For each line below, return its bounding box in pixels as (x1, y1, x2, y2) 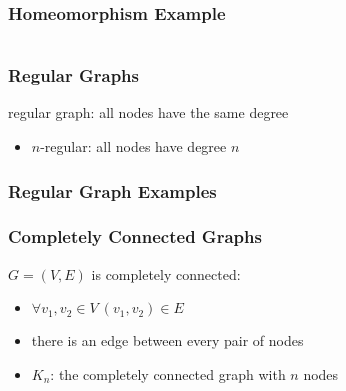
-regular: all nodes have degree (40, 136, 227, 157)
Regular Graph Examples (8, 178, 217, 203)
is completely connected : (91, 263, 241, 284)
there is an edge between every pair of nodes (31, 330, 304, 351)
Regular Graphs (8, 63, 140, 88)
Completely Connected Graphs (8, 224, 262, 249)
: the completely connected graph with (50, 363, 286, 384)
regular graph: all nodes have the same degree (8, 102, 289, 123)
